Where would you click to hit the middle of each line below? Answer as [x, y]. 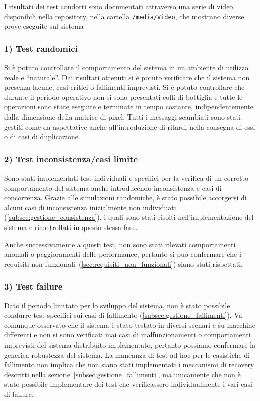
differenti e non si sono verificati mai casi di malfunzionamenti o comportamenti [127, 335]
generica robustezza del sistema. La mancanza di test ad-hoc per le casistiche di [127, 354]
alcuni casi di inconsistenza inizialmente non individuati [90, 207]
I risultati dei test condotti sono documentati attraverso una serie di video [119, 6]
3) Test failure [34, 286]
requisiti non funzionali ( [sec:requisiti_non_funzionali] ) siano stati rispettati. [123, 264]
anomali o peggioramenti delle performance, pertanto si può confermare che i [123, 254]
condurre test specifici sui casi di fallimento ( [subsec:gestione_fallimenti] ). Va [123, 315]
